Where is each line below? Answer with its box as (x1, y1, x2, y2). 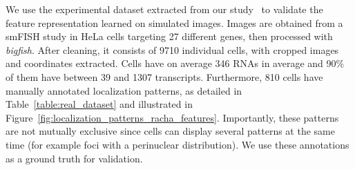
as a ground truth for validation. (6, 151, 143, 165)
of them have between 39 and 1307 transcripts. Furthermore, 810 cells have (6, 69, 323, 84)
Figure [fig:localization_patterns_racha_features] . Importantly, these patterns (6, 110, 339, 124)
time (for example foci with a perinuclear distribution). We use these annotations (6, 137, 349, 151)
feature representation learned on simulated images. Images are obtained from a (6, 15, 343, 30)
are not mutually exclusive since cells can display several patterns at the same (6, 124, 335, 138)
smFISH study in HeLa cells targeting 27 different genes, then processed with (6, 29, 333, 44)
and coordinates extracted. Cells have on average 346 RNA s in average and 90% (6, 56, 345, 70)
